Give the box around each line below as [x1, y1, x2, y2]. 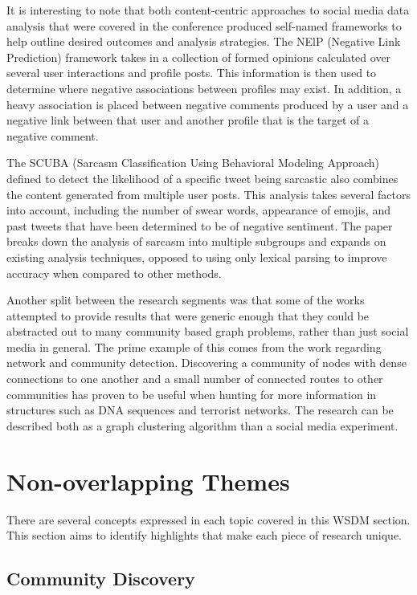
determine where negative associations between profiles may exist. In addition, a [6, 79, 402, 96]
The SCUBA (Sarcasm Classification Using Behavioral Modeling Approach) [6, 154, 379, 171]
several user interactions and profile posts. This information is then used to [6, 64, 377, 81]
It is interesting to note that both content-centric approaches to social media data [6, 2, 410, 18]
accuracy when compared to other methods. [6, 264, 222, 281]
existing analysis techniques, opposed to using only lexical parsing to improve [6, 248, 387, 265]
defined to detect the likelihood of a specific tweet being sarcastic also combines [6, 169, 399, 186]
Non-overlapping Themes [6, 464, 290, 497]
